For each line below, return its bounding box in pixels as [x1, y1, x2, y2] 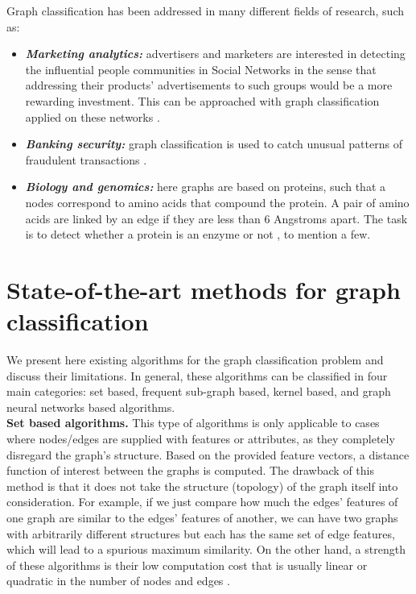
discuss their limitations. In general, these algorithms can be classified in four [6, 367, 388, 384]
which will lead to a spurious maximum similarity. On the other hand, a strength [6, 541, 406, 558]
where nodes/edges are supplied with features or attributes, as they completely [6, 430, 395, 447]
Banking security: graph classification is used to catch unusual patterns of [25, 135, 402, 152]
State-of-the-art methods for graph [6, 272, 401, 305]
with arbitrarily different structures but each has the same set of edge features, [6, 525, 395, 542]
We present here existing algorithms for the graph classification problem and [6, 351, 384, 368]
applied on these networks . [25, 108, 160, 125]
